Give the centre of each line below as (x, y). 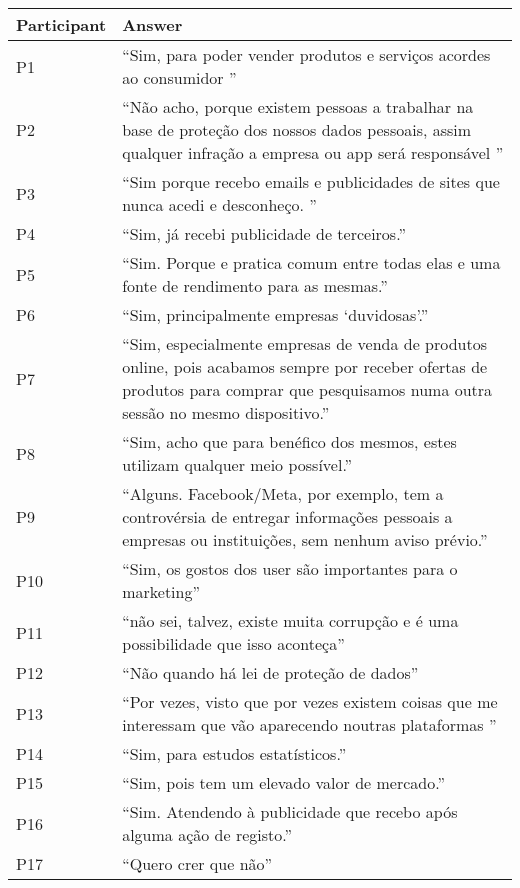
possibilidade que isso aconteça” (233, 643)
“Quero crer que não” (197, 863)
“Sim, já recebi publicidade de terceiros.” (264, 233)
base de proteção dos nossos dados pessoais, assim (297, 129)
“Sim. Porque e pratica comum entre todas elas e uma (311, 262)
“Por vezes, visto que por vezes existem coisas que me (310, 701)
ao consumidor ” (179, 77)
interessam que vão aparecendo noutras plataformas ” (309, 724)
